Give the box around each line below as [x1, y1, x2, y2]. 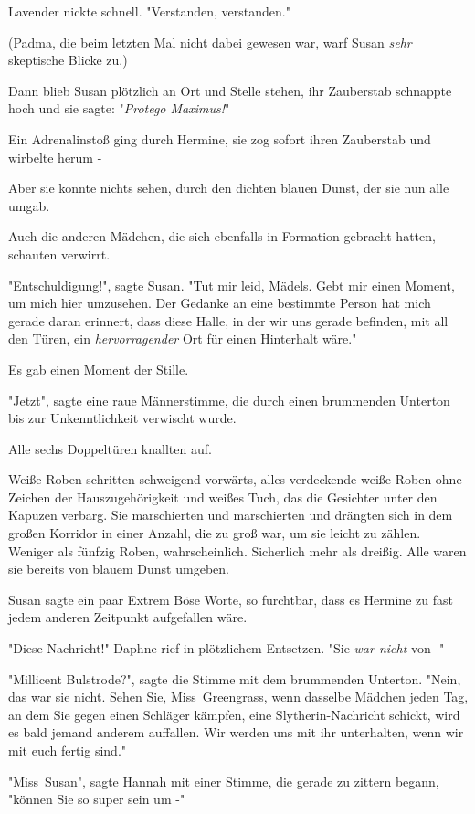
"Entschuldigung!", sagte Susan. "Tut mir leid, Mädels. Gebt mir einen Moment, [8, 275, 455, 294]
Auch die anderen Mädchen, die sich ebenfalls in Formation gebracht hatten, [8, 227, 436, 246]
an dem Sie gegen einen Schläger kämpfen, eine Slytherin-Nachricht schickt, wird [8, 704, 460, 724]
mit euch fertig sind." [8, 741, 127, 759]
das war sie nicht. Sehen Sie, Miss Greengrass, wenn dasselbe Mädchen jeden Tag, [8, 687, 469, 706]
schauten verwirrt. [8, 244, 111, 263]
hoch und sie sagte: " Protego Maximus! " [8, 99, 230, 118]
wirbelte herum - [8, 147, 102, 166]
